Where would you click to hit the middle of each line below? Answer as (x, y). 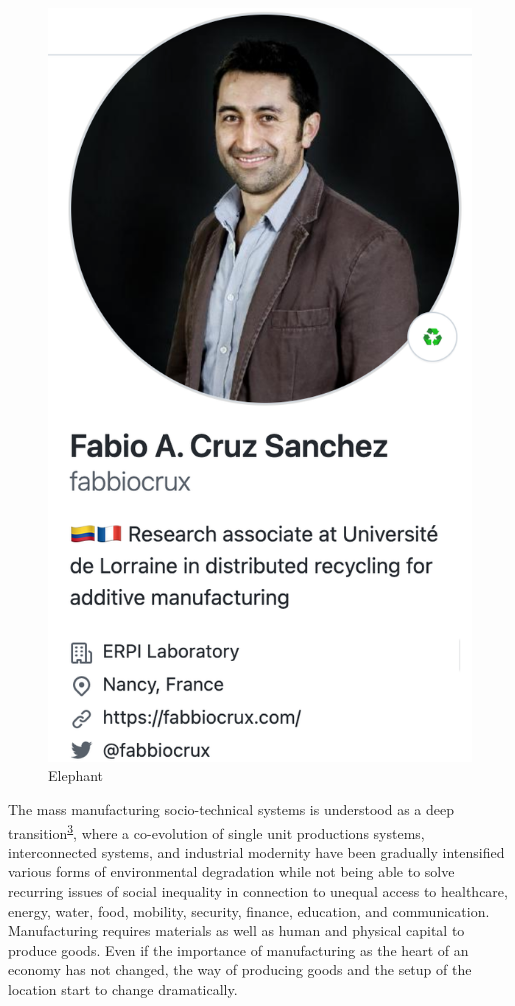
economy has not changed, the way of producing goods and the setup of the (240, 969)
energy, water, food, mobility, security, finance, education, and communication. (249, 910)
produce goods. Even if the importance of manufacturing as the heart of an (238, 949)
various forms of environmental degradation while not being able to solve (231, 871)
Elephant (76, 775)
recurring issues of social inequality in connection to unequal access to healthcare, (258, 890)
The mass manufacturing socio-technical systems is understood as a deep (231, 808)
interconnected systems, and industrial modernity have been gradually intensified (256, 851)
